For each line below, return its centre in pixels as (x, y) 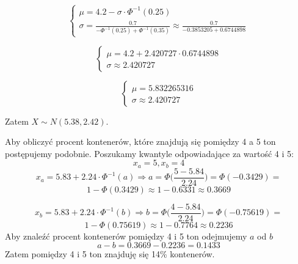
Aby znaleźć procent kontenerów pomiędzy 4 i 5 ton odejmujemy (126, 236)
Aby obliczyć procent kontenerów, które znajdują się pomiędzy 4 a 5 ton (140, 141)
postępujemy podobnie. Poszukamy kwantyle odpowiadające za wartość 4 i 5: (149, 153)
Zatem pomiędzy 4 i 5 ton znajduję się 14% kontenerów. (110, 254)
